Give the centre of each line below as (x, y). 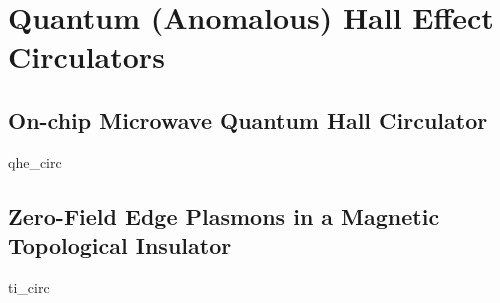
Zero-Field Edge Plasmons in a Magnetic (224, 215)
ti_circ (29, 286)
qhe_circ (35, 161)
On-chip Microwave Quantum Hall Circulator (248, 119)
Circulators (86, 56)
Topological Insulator (120, 245)
